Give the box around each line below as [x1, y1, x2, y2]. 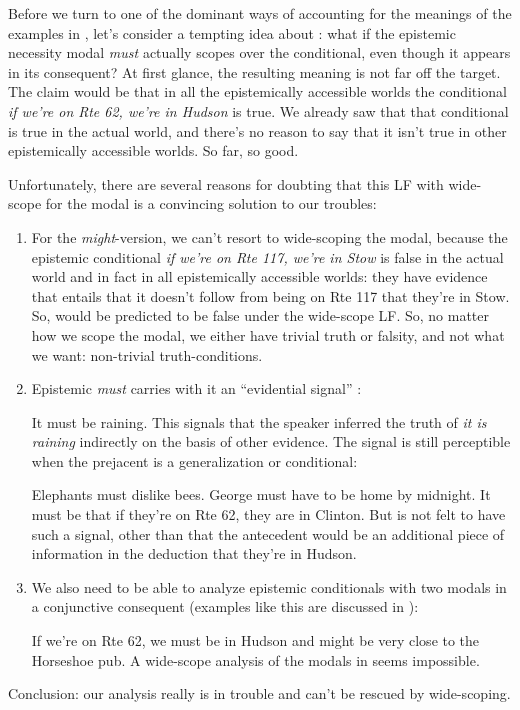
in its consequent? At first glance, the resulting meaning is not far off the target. [8, 61, 501, 82]
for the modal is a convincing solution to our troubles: [45, 193, 377, 214]
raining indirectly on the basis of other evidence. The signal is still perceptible [31, 431, 511, 452]
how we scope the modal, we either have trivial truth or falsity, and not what [31, 324, 505, 345]
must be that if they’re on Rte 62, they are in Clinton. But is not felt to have [31, 504, 506, 525]
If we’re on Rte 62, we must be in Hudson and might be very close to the [31, 630, 480, 651]
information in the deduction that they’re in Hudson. [31, 543, 357, 564]
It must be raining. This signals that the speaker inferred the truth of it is [31, 411, 487, 432]
